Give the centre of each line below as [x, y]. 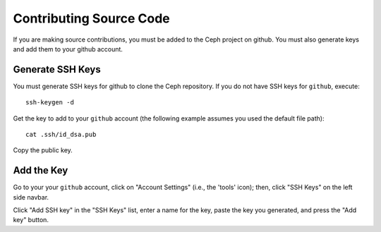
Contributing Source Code [92, 18]
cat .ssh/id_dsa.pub [61, 135]
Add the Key [41, 170]
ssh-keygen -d [50, 103]
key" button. [31, 220]
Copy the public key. [43, 150]
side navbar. [31, 197]
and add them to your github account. [68, 49]
